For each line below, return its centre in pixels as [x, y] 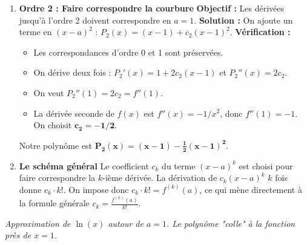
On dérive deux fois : [72, 72]
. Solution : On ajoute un [243, 20]
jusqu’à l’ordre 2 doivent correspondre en [95, 20]
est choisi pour [266, 165]
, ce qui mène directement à [251, 189]
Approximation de [38, 223]
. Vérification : [260, 32]
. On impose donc [96, 189]
